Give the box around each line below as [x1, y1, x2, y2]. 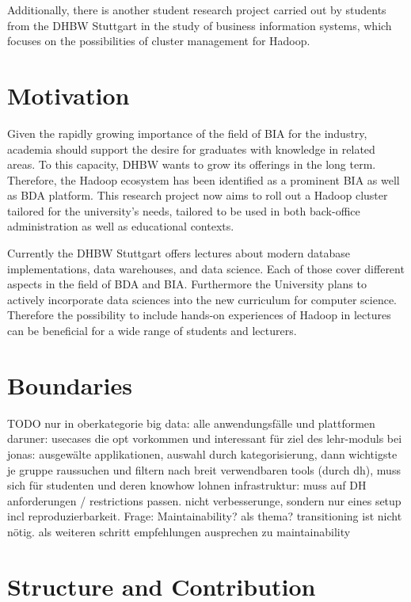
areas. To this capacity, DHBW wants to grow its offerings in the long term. [7, 156, 376, 173]
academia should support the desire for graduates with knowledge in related [7, 140, 375, 157]
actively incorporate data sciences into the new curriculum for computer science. [7, 291, 397, 307]
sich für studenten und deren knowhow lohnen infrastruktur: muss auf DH [7, 477, 367, 493]
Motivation [7, 78, 130, 111]
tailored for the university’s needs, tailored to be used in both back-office [7, 202, 360, 219]
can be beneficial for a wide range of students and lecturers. [7, 322, 297, 339]
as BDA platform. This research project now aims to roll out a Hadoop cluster [7, 187, 388, 204]
